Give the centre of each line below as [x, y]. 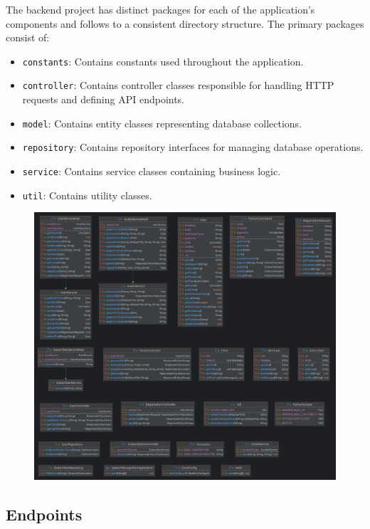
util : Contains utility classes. [87, 195]
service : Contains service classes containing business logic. [152, 171]
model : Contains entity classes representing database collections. [162, 123]
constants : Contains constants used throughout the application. [163, 61]
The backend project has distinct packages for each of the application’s [160, 9]
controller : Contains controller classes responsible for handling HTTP [178, 85]
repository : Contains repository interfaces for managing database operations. [193, 147]
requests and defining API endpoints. [104, 99]
